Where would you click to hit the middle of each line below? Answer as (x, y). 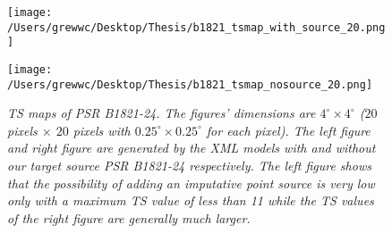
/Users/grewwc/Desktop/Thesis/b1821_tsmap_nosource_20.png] (190, 84)
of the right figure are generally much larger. (129, 217)
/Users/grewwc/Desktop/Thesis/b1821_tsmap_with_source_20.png (196, 27)
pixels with (102, 130)
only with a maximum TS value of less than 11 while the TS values (191, 200)
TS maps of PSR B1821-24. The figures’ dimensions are (162, 113)
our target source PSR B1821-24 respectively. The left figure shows (189, 166)
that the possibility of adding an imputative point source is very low (191, 183)
